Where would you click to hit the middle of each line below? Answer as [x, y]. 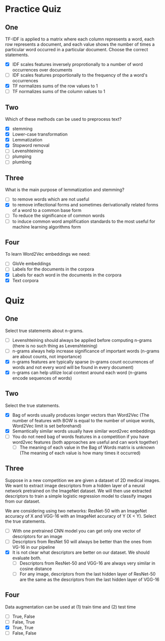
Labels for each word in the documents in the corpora [67, 275]
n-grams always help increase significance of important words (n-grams [86, 351]
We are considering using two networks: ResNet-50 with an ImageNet [76, 510]
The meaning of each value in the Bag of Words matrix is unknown [87, 447]
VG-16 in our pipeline [33, 547]
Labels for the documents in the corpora [53, 269]
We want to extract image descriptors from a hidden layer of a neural [75, 485]
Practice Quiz [33, 9]
